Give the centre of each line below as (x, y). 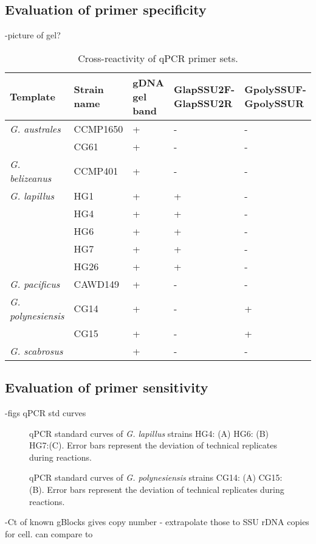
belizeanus (31, 178)
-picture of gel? (33, 35)
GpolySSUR (274, 103)
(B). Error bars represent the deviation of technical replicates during (157, 489)
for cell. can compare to (49, 533)
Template (33, 96)
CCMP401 (96, 171)
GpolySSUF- (275, 89)
